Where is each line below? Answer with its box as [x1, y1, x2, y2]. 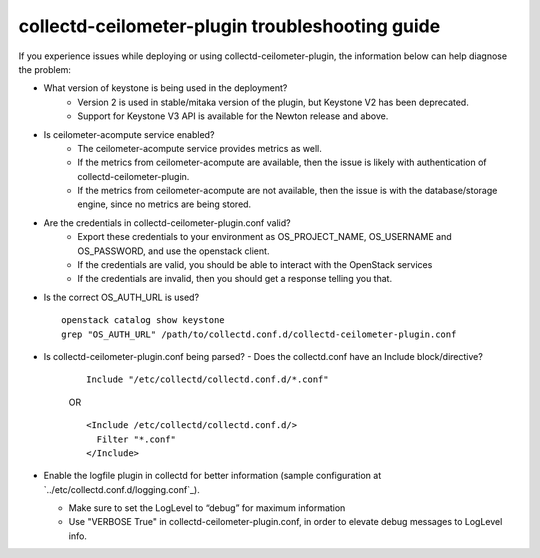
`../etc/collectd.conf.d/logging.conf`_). [43, 483, 200, 495]
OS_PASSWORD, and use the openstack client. [77, 245, 270, 257]
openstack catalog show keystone [61, 315, 225, 326]
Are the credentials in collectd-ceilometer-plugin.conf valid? [43, 216, 291, 229]
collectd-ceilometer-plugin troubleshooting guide [18, 15, 441, 37]
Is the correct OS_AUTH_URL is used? [43, 291, 200, 303]
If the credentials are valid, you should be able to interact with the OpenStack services [77, 259, 433, 271]
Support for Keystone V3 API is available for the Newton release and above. [77, 110, 389, 122]
